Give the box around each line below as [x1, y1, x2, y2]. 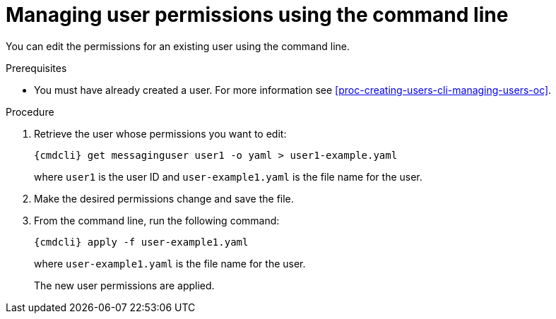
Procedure [6, 105, 54, 118]
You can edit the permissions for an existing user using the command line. [6, 40, 350, 52]
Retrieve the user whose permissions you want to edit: [34, 127, 287, 140]
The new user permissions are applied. [34, 279, 215, 291]
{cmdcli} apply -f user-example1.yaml [34, 236, 249, 248]
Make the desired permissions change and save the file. [34, 192, 294, 205]
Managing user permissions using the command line [6, 3, 509, 27]
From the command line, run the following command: [34, 214, 280, 227]
